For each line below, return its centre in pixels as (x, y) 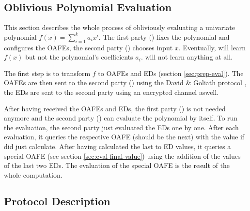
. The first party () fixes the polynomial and (164, 37)
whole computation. (33, 174)
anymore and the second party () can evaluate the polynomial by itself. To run (121, 118)
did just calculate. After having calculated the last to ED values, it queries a (117, 146)
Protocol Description (57, 201)
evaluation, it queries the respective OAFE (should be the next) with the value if (124, 137)
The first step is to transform (47, 73)
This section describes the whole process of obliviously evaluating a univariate (120, 27)
